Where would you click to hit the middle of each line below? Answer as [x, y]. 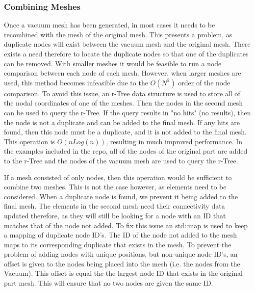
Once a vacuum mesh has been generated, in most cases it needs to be [110, 25]
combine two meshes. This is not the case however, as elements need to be [115, 187]
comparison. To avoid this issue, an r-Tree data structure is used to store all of [122, 93]
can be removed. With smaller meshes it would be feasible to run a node [113, 63]
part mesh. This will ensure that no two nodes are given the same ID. [109, 283]
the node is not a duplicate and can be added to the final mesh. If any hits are [122, 122]
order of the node [204, 82]
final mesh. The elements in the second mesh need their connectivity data [115, 206]
